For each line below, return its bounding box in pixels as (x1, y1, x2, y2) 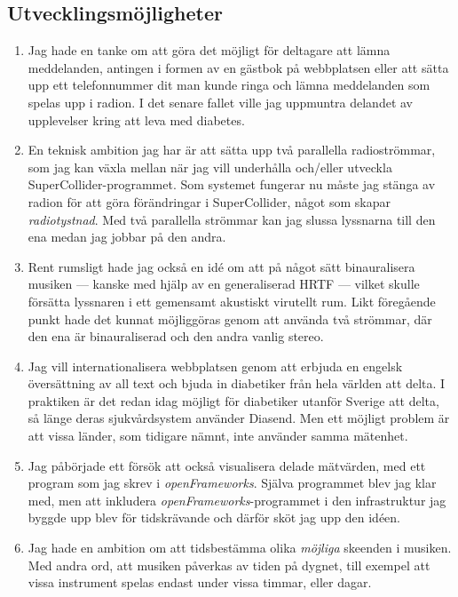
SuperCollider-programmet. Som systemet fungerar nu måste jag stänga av (28, 175, 436, 194)
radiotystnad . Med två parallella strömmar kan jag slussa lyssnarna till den (28, 210, 436, 228)
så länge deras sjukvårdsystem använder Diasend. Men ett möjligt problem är (28, 409, 450, 427)
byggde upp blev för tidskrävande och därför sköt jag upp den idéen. (28, 508, 400, 527)
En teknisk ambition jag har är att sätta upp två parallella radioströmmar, (28, 140, 436, 159)
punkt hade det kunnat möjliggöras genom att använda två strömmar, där (28, 309, 432, 328)
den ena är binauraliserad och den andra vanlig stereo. (28, 327, 324, 346)
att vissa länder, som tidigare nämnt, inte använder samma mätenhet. (28, 426, 408, 445)
